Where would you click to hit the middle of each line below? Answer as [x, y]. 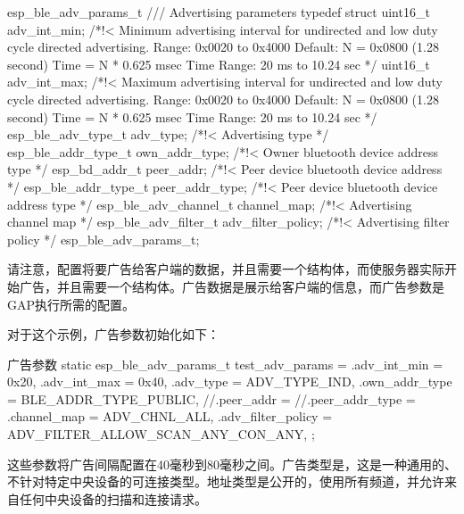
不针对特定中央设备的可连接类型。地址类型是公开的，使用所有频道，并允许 [226, 481]
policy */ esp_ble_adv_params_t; [104, 239]
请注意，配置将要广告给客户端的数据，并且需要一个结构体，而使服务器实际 [226, 269]
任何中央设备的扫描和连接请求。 [113, 498]
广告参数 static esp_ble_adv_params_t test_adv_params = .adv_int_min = [225, 364]
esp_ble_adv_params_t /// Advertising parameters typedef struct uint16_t [219, 12]
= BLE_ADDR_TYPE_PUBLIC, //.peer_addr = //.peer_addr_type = [211, 398]
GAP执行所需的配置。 [71, 304]
